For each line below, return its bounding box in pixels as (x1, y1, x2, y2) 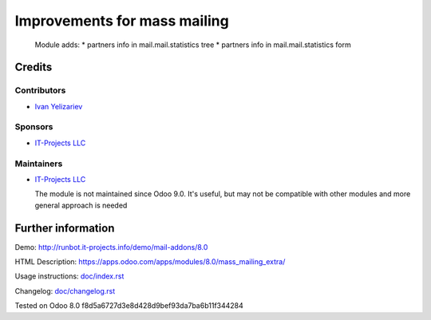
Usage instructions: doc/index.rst (14, 271, 125, 281)
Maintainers (14, 158, 63, 169)
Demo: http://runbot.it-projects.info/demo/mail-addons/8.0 (14, 242, 208, 251)
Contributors (14, 85, 66, 96)
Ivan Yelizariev (34, 101, 83, 111)
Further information (14, 221, 115, 235)
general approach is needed (34, 200, 128, 210)
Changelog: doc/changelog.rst (14, 286, 116, 295)
